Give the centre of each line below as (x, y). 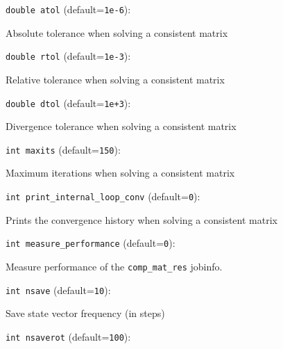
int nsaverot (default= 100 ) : (68, 336)
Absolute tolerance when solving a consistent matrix (117, 32)
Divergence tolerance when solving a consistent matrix (121, 126)
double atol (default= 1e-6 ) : (68, 9)
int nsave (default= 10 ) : (58, 290)
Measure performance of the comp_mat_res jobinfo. (114, 266)
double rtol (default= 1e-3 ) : (68, 56)
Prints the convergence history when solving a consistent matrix (141, 219)
